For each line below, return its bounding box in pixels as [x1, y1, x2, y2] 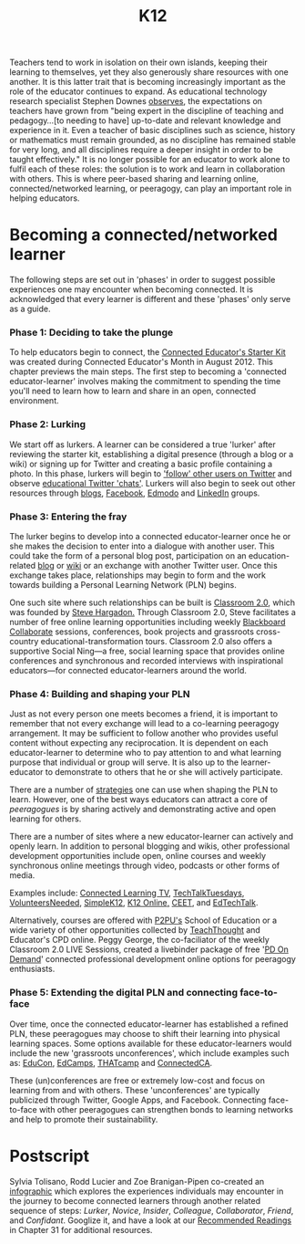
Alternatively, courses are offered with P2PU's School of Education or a [9, 915, 278, 926]
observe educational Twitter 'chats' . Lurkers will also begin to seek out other [9, 477, 296, 488]
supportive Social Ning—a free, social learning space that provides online [9, 645, 285, 657]
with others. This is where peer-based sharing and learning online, [9, 173, 259, 184]
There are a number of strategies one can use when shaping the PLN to [9, 784, 279, 795]
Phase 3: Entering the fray [9, 510, 127, 523]
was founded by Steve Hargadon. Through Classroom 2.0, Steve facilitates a [9, 607, 296, 618]
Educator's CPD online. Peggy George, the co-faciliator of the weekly [9, 935, 270, 946]
